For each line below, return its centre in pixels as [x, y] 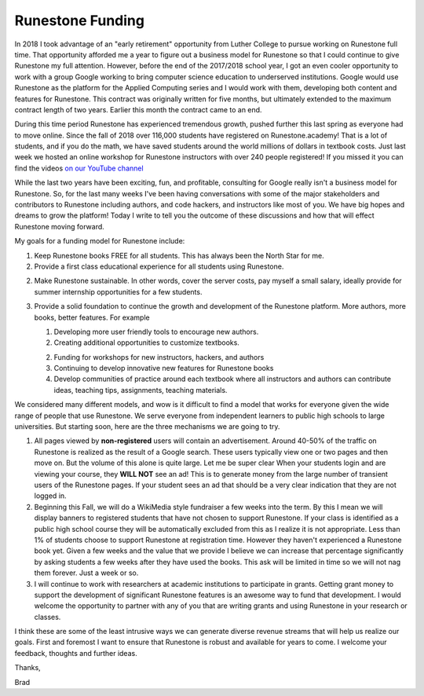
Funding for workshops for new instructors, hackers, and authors [159, 357]
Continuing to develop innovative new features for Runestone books [164, 368]
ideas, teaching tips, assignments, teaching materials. [141, 390]
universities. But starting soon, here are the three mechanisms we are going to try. [147, 427]
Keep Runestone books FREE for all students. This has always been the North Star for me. [179, 255]
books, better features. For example [92, 317]
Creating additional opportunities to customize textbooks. [146, 343]
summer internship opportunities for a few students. [118, 291]
